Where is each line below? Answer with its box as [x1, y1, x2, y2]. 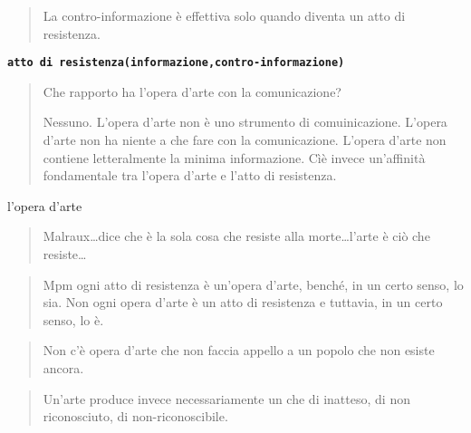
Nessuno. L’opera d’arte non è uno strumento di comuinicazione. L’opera [43, 112, 447, 131]
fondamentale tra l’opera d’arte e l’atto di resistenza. [43, 166, 337, 185]
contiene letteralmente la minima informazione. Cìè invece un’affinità [43, 148, 426, 167]
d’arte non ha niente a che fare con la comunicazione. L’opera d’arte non [43, 130, 447, 149]
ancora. [43, 358, 84, 377]
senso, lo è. [43, 310, 104, 329]
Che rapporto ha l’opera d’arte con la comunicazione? [43, 82, 341, 101]
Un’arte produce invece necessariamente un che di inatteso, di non [43, 389, 410, 408]
